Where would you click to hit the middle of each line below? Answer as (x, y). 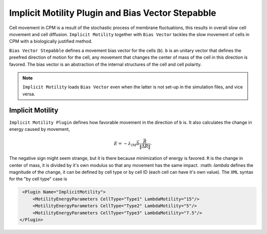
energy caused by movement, (40, 129)
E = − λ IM (125, 144)
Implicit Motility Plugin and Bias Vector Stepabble (113, 13)
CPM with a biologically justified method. (51, 41)
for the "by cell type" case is (38, 179)
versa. (29, 94)
